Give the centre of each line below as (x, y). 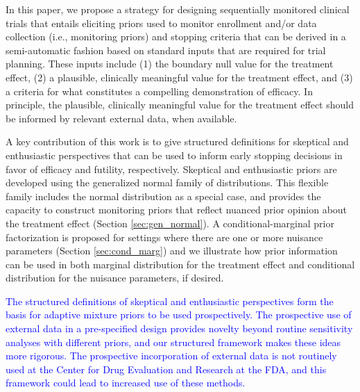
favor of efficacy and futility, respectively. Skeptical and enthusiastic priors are (171, 169)
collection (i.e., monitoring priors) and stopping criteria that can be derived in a (176, 36)
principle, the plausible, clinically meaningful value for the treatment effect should (180, 105)
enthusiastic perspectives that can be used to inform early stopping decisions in (174, 155)
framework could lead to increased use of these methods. (126, 383)
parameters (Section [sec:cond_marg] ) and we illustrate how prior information (172, 251)
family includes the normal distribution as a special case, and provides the (163, 196)
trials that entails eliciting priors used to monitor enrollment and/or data (161, 23)
